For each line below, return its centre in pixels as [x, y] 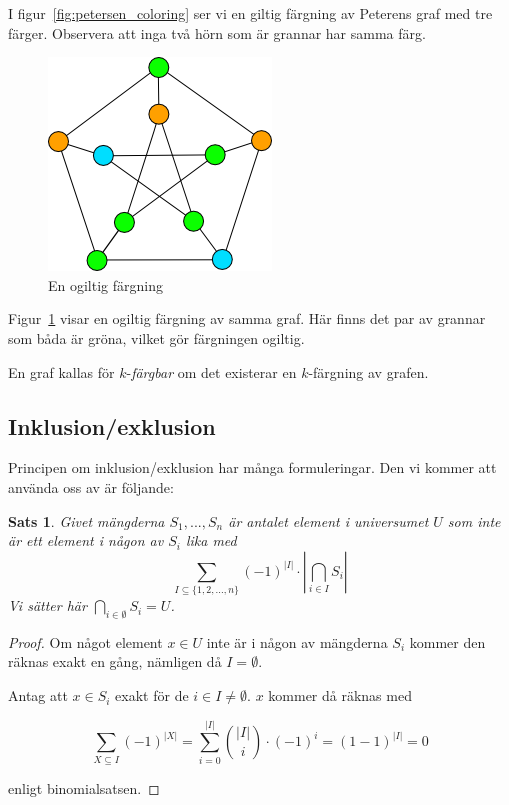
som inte [474, 520]
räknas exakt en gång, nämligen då [115, 661]
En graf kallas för [61, 371]
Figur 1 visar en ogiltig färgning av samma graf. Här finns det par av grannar [247, 318]
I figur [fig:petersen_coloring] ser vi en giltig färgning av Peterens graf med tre [250, 13]
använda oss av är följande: [91, 486]
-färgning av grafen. [368, 371]
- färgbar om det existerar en [211, 371]
